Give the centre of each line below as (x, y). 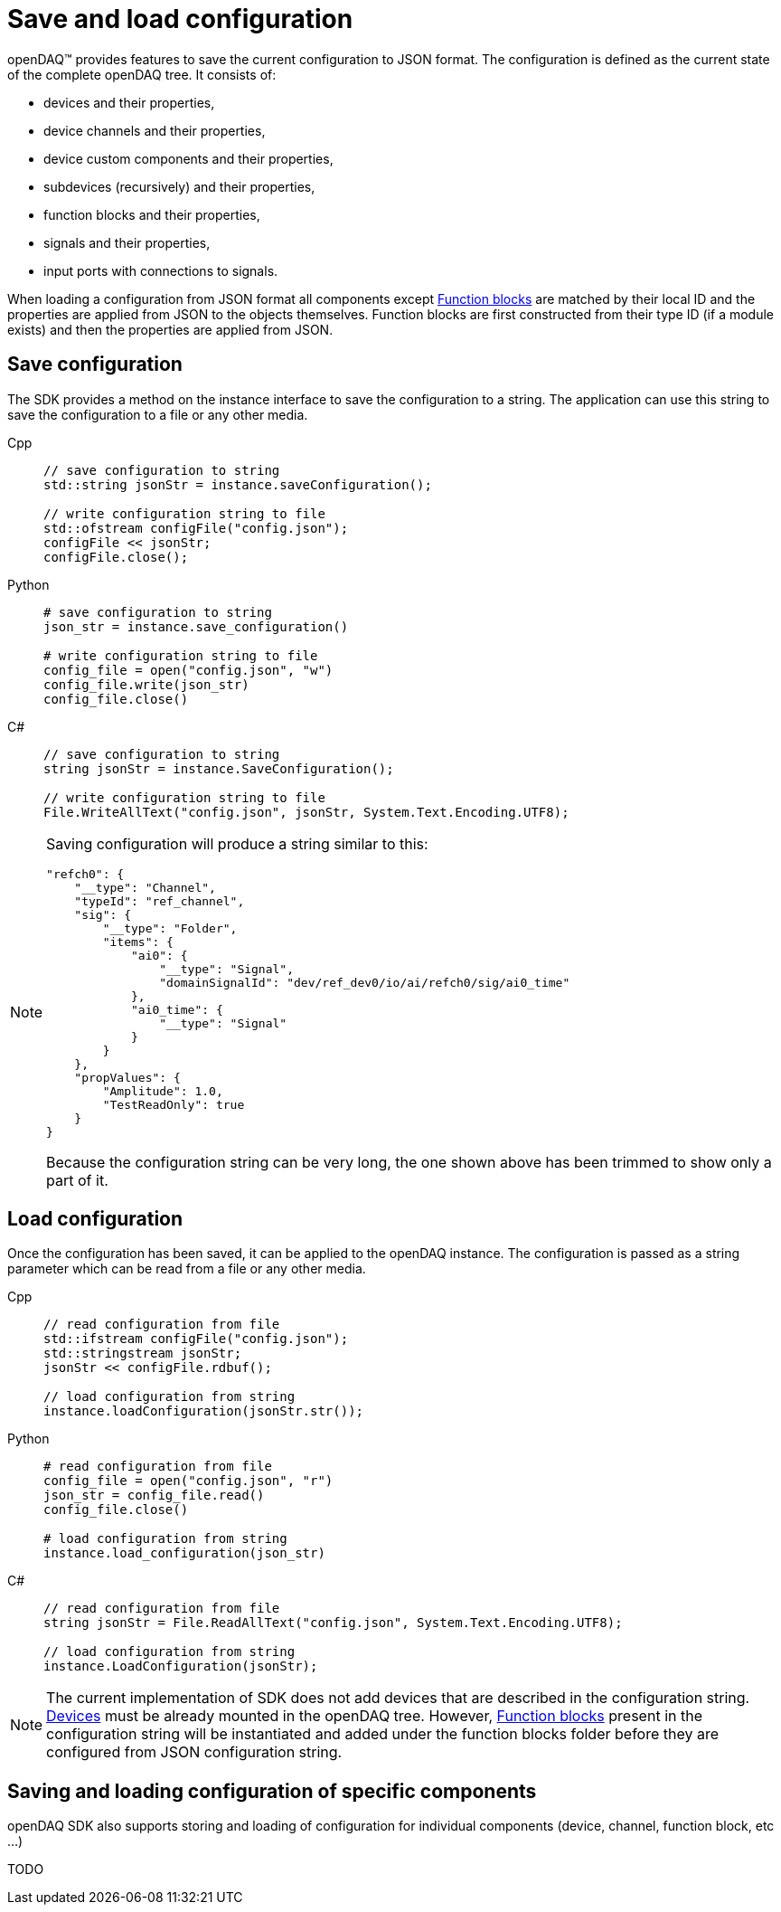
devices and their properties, (129, 102)
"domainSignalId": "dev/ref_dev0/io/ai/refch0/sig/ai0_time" (365, 982)
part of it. (77, 1180)
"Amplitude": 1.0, (163, 1091)
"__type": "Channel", (145, 887)
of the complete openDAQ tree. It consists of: (142, 74)
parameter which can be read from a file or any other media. (187, 1269)
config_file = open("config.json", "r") (188, 1481)
